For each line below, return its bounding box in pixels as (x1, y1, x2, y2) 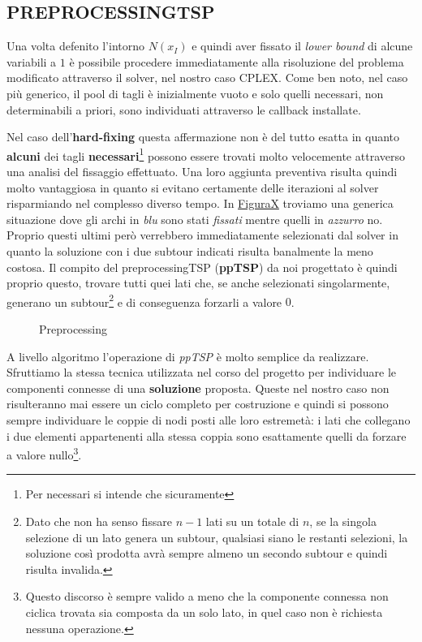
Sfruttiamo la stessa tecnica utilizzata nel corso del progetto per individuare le (6, 364, 397, 381)
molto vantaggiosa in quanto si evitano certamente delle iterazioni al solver (6, 179, 379, 196)
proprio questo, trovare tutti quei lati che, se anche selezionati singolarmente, (6, 274, 390, 291)
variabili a (6, 53, 57, 70)
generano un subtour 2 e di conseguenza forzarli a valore (6, 291, 282, 310)
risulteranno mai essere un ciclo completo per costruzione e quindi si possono (6, 395, 389, 412)
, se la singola (309, 513, 377, 530)
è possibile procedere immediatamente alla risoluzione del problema (69, 53, 404, 70)
